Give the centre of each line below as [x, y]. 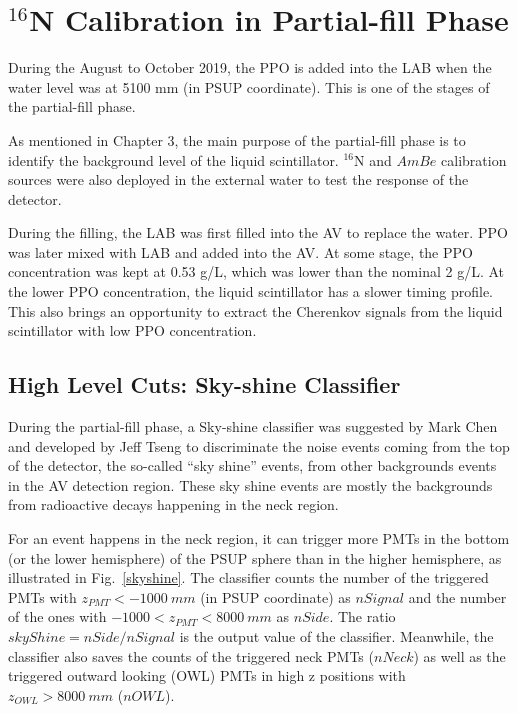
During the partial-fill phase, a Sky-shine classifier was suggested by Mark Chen [253, 426]
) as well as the [459, 655]
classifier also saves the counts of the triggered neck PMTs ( [191, 655]
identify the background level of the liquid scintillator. [173, 159]
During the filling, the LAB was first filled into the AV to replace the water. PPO [258, 232]
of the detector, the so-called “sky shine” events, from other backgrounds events [252, 465]
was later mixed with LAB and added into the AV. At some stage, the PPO [240, 251]
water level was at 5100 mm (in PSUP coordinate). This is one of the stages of [249, 86]
